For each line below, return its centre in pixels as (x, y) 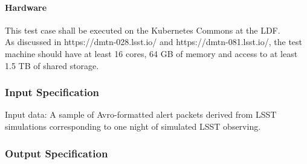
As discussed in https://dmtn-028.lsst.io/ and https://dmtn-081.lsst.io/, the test (154, 42)
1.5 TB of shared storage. (52, 65)
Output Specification (57, 153)
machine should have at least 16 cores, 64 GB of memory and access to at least (151, 53)
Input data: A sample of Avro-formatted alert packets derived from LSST (141, 114)
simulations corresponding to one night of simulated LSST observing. (133, 126)
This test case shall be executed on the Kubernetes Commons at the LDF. (143, 30)
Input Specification (52, 92)
